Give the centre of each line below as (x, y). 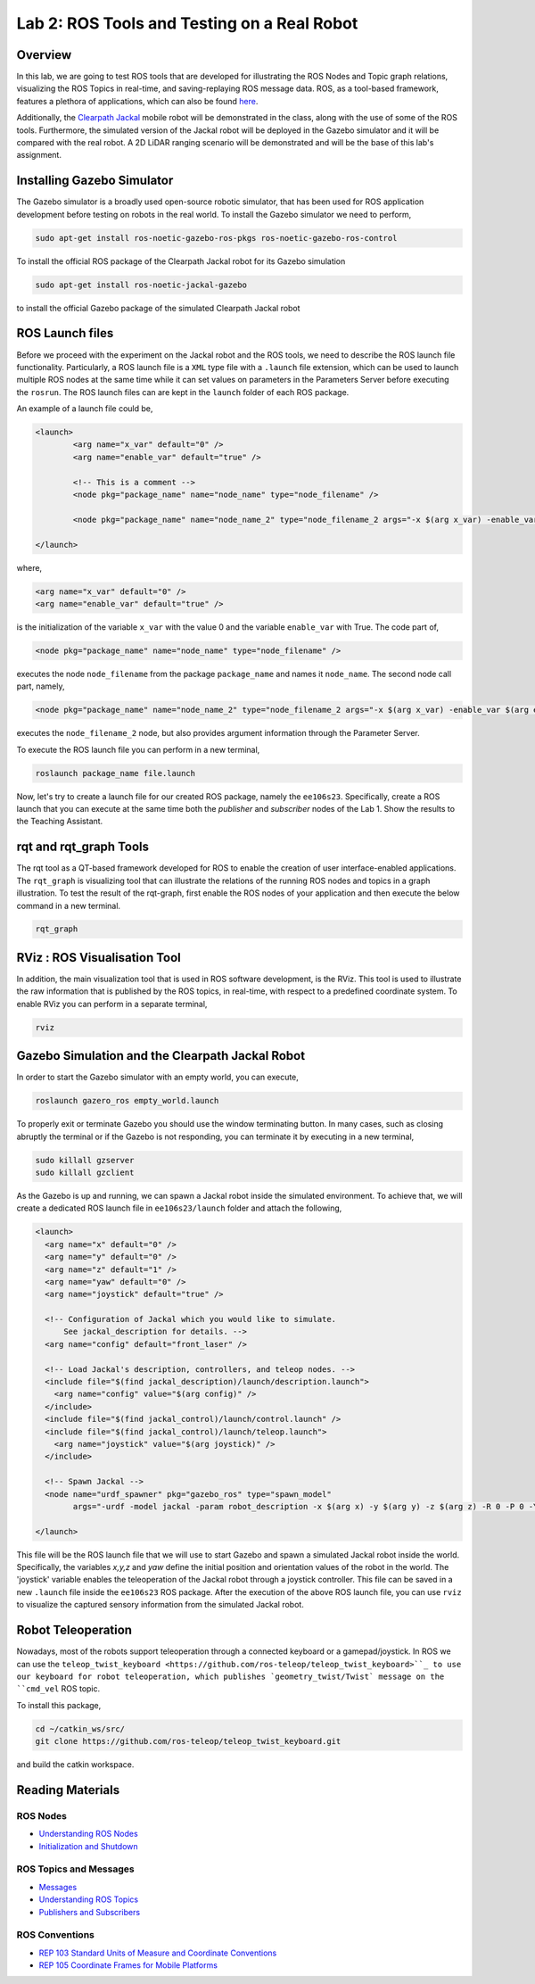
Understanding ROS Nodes (88, 1834)
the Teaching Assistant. (60, 822)
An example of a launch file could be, (85, 409)
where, (29, 567)
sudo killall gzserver (85, 1160)
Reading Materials (68, 1790)
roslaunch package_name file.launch (115, 773)
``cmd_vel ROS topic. (58, 1689)
